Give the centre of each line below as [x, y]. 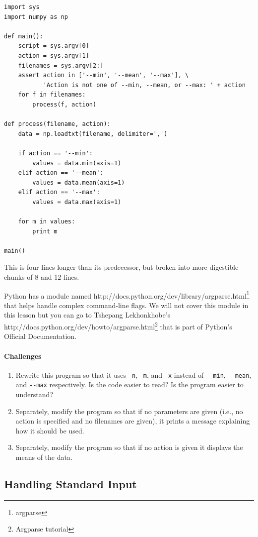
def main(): [24, 36]
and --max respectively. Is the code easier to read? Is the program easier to [129, 384]
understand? [34, 394]
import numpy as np [36, 17]
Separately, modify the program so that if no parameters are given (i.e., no [129, 411]
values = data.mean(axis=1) [79, 182]
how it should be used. [50, 430]
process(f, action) [64, 104]
